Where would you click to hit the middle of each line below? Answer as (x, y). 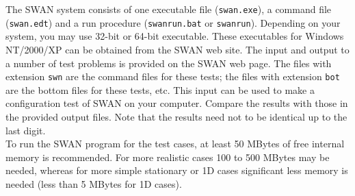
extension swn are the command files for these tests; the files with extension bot (173, 76)
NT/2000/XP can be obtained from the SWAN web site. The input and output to (177, 49)
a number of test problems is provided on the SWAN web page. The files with (169, 63)
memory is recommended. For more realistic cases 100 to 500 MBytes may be (168, 157)
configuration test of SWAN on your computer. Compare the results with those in (177, 103)
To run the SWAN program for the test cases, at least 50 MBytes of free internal (175, 144)
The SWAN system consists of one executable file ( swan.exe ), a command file (169, 9)
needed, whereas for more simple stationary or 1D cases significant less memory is (177, 170)
